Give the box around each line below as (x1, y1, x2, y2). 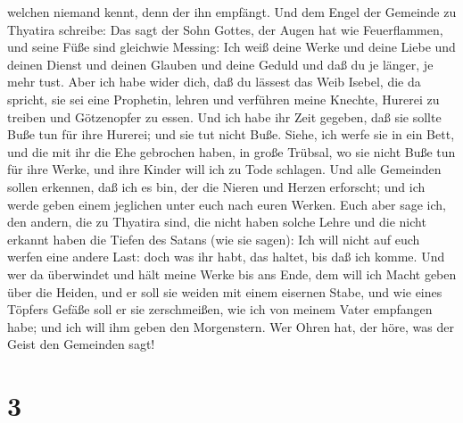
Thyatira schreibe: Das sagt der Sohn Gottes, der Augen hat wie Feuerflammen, (7, 20, 443, 38)
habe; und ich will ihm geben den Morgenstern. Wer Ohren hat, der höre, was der (7, 317, 454, 336)
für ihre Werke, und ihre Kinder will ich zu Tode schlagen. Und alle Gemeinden (7, 160, 442, 178)
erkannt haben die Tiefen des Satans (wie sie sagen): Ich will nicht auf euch (7, 229, 420, 248)
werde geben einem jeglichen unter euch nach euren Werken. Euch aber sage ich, (7, 195, 446, 213)
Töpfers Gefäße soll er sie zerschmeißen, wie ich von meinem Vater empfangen (7, 300, 433, 319)
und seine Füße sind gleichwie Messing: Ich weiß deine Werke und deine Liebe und (7, 37, 456, 56)
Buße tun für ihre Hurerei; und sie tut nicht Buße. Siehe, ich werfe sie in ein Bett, (7, 125, 455, 144)
